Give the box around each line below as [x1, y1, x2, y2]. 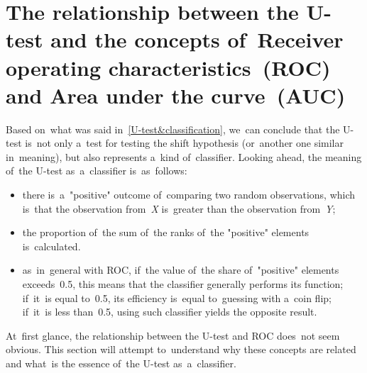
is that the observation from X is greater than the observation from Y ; [22, 201, 336, 216]
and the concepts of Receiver [50, 25, 344, 54]
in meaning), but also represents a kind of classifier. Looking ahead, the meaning [6, 149, 362, 164]
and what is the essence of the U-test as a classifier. [6, 356, 236, 370]
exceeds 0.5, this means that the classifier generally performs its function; [22, 277, 344, 291]
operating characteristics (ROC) [6, 52, 331, 82]
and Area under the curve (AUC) [6, 80, 346, 109]
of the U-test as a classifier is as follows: [6, 163, 187, 178]
